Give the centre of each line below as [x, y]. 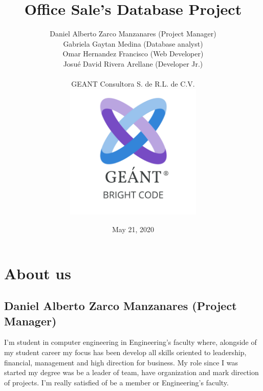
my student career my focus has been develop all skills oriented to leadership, [125, 352]
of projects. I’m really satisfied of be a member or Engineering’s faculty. [116, 382]
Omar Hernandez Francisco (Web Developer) [133, 54]
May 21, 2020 [133, 229]
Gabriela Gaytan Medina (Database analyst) [133, 43]
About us [38, 273]
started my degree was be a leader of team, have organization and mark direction [131, 372]
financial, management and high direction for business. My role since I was [121, 362]
